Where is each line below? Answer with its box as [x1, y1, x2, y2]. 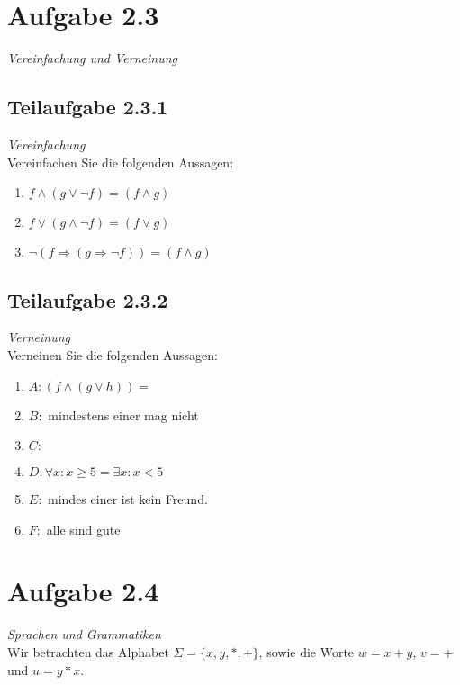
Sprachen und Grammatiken [7, 625, 161, 644]
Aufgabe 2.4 [7, 572, 159, 609]
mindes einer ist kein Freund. [48, 490, 208, 509]
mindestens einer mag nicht [48, 405, 199, 424]
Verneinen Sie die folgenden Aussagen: [7, 345, 218, 364]
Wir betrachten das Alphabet [7, 643, 169, 661]
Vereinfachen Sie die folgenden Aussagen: [7, 152, 234, 171]
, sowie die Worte [258, 643, 355, 661]
